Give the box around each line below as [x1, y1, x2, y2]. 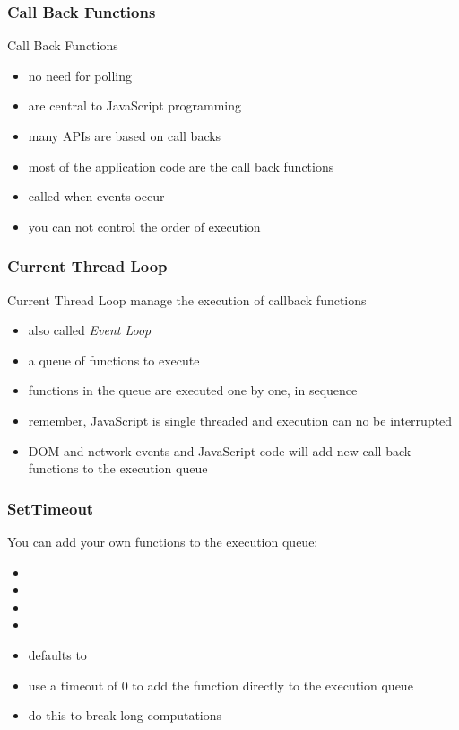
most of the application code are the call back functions [28, 156, 334, 175]
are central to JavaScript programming [28, 96, 242, 115]
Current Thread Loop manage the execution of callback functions [7, 290, 367, 309]
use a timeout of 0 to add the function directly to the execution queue [28, 675, 413, 694]
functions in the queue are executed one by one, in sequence [28, 381, 358, 400]
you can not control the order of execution [28, 216, 261, 235]
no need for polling [28, 66, 132, 84]
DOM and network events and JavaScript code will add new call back [28, 441, 411, 460]
